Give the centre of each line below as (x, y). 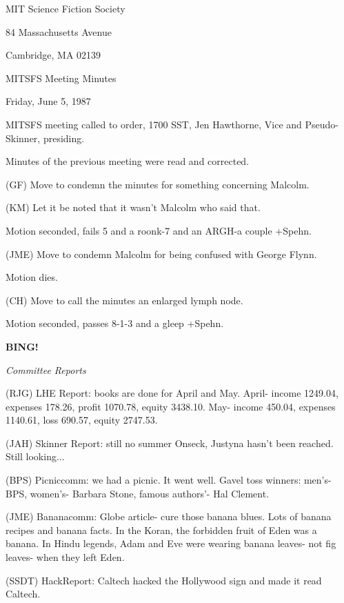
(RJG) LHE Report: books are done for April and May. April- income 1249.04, (172, 393)
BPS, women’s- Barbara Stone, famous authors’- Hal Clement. (138, 493)
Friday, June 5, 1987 (48, 101)
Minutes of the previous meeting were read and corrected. (128, 161)
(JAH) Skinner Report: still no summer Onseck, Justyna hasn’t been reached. (170, 443)
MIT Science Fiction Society (65, 8)
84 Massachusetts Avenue (59, 31)
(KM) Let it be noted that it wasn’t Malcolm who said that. (133, 207)
